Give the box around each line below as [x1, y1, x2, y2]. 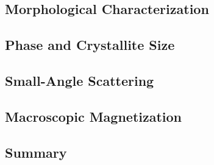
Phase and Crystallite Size [5, 35, 175, 54]
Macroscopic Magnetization [5, 107, 182, 125]
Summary [5, 142, 67, 161]
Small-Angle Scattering [5, 71, 154, 90]
